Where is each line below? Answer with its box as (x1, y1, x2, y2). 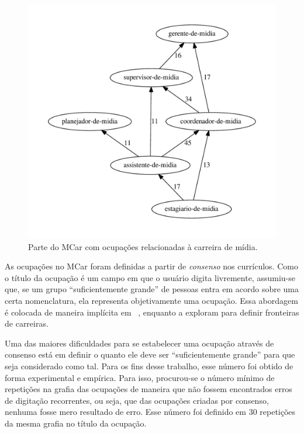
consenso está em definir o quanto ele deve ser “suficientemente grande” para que (5, 348, 295, 361)
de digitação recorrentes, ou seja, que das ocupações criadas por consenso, (5, 394, 269, 406)
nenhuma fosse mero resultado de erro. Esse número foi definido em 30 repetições (5, 406, 296, 418)
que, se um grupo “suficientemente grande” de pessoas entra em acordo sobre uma (5, 283, 299, 295)
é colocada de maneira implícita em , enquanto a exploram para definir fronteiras (5, 306, 299, 318)
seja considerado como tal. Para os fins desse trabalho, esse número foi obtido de (5, 359, 293, 372)
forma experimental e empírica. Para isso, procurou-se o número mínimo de (5, 371, 275, 383)
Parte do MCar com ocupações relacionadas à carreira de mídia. (28, 240, 258, 252)
